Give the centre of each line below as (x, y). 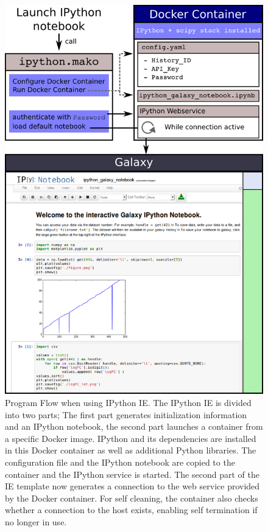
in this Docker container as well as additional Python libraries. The (131, 450)
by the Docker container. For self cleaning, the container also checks (132, 498)
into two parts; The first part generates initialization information (126, 414)
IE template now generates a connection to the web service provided (132, 486)
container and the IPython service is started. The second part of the (132, 474)
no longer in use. (36, 521)
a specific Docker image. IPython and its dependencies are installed (131, 438)
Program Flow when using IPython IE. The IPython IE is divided (128, 403)
